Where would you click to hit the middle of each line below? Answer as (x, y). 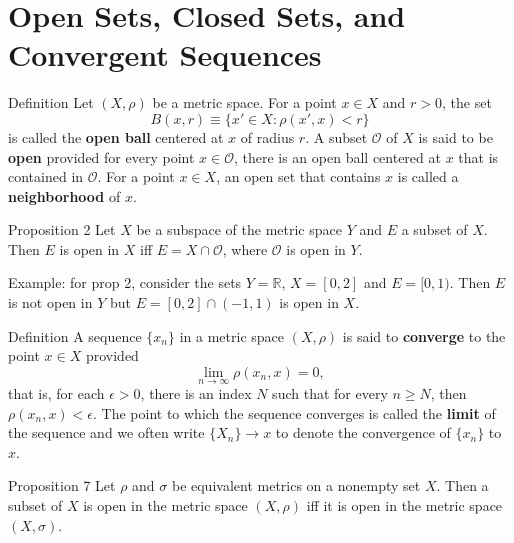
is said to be (455, 136)
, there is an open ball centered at (337, 156)
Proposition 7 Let (62, 485)
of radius (267, 136)
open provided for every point (101, 156)
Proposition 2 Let (62, 229)
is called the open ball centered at (116, 136)
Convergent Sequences (165, 54)
